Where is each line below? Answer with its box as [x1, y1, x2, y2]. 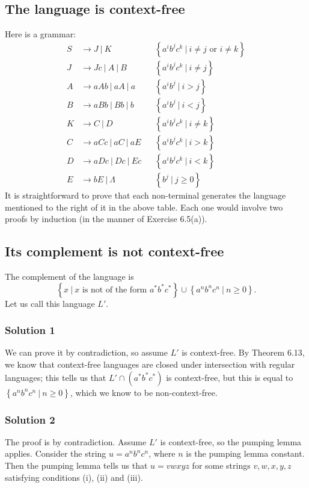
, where [148, 447, 176, 460]
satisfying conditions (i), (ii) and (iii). [5, 471, 143, 483]
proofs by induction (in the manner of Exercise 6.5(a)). [5, 212, 207, 225]
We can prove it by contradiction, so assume [5, 346, 168, 359]
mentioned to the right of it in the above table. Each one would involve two [5, 200, 283, 213]
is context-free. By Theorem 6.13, [182, 346, 305, 359]
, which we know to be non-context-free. [70, 386, 218, 398]
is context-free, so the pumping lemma [160, 435, 302, 448]
